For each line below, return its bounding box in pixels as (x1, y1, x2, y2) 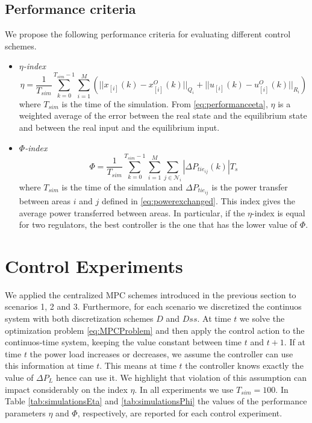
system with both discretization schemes (5, 312, 154, 325)
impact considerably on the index (5, 383, 128, 395)
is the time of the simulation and (61, 180, 183, 193)
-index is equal (252, 206, 305, 219)
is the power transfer (211, 180, 288, 193)
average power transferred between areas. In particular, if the (19, 206, 245, 219)
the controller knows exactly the (185, 359, 304, 372)
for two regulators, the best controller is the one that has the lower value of (19, 218, 298, 231)
